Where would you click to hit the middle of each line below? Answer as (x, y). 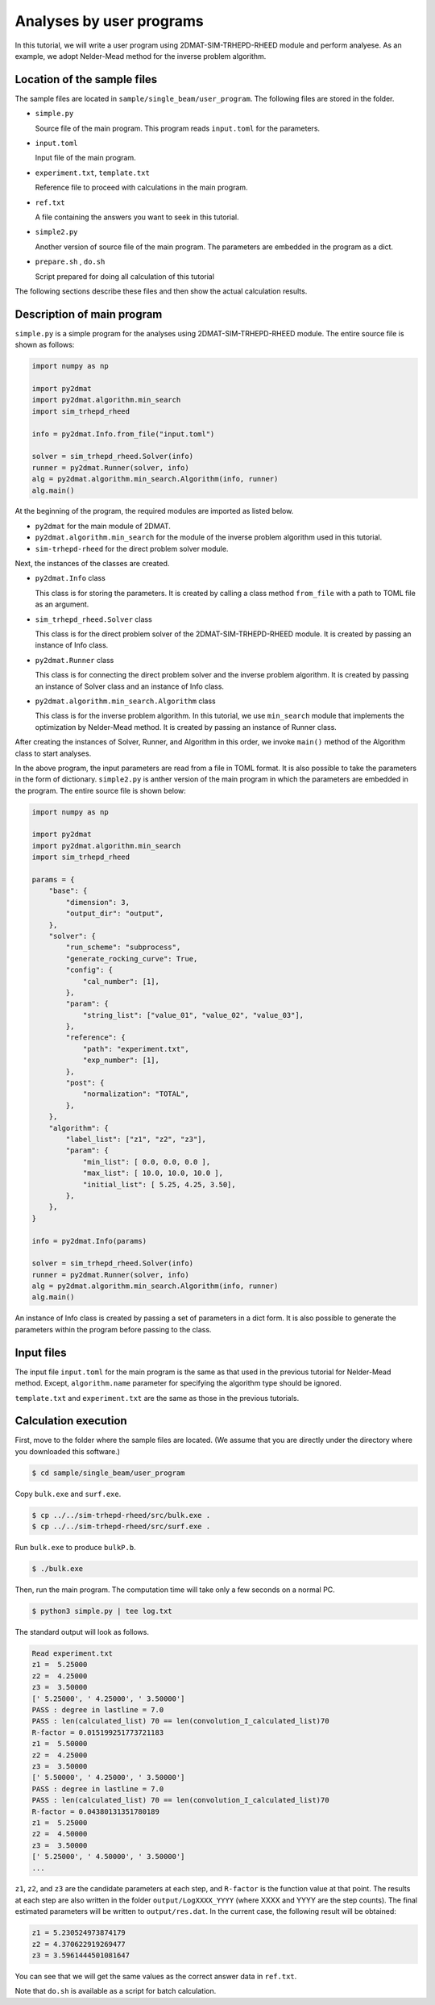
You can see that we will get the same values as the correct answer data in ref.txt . (156, 1977)
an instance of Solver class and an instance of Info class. (130, 686)
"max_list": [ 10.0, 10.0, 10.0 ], (153, 1173)
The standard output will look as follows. (82, 1632)
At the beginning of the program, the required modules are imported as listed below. (154, 511)
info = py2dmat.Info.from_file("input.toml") (123, 434)
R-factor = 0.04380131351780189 (96, 1811)
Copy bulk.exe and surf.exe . (68, 1494)
